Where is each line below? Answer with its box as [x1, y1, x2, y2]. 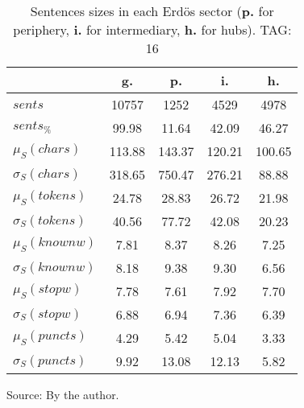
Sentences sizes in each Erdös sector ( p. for [30, 2, 274, 20]
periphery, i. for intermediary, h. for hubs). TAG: [13, 20, 292, 39]
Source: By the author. [6, 386, 119, 402]
